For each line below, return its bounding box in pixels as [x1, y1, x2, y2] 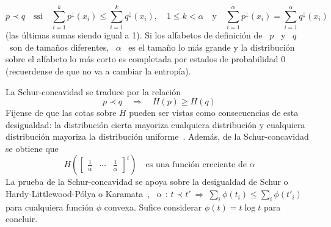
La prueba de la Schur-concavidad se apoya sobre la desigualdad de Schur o [5, 175, 288, 188]
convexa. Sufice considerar [104, 200, 202, 213]
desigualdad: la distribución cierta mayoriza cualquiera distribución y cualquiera [5, 118, 305, 131]
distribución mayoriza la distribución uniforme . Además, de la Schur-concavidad [5, 130, 309, 143]
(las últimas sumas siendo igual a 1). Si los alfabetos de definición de [5, 29, 263, 41]
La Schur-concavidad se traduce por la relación [5, 85, 181, 98]
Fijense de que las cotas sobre [5, 106, 117, 119]
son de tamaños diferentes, [9, 40, 109, 53]
